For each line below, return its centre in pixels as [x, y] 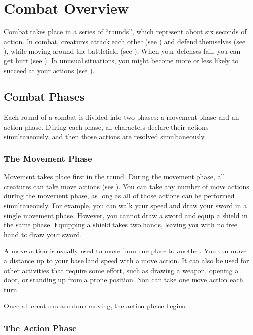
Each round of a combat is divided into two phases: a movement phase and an [122, 117]
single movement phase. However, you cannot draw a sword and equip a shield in [126, 215]
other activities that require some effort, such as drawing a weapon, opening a [121, 270]
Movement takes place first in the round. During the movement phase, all [114, 177]
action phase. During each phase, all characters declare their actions [106, 126]
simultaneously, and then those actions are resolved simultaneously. [105, 136]
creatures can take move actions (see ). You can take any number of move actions [126, 186]
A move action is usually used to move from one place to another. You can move [125, 251]
